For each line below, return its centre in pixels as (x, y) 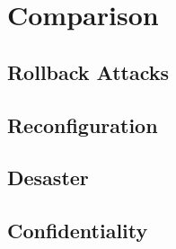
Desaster (48, 178)
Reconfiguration (83, 124)
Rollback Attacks (88, 71)
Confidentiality (78, 231)
